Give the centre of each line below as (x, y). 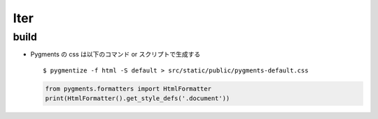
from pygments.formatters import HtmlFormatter (128, 88)
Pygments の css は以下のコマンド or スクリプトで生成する (115, 54)
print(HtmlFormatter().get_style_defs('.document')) (138, 98)
